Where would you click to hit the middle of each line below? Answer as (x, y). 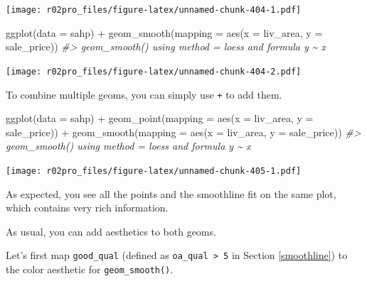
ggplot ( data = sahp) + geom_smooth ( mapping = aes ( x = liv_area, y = (164, 32)
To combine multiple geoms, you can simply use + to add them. (144, 94)
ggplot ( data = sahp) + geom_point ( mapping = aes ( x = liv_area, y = (160, 118)
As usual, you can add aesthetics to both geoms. (111, 231)
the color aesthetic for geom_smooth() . (90, 269)
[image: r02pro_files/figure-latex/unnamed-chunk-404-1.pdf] (154, 10)
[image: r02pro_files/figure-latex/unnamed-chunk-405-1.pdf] (154, 171)
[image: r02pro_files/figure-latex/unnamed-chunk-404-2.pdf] (154, 71)
